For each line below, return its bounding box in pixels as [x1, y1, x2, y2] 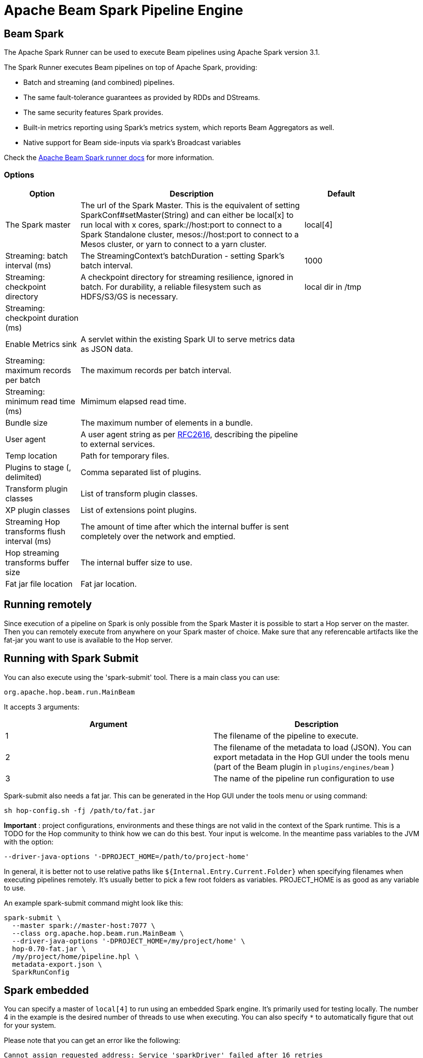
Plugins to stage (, [5, 462, 71, 472]
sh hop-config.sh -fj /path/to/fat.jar [4, 806, 155, 814]
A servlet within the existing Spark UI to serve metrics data [81, 334, 295, 344]
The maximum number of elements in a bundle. [81, 417, 253, 428]
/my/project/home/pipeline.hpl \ [12, 952, 139, 960]
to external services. [81, 439, 155, 449]
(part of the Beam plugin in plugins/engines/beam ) [213, 761, 394, 772]
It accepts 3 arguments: [4, 702, 80, 711]
